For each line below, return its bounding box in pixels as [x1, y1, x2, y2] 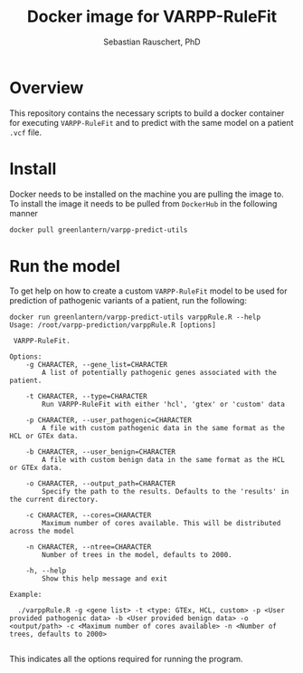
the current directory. [9, 495, 99, 505]
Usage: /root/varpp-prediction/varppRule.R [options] [9, 321, 217, 330]
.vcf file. [9, 127, 43, 138]
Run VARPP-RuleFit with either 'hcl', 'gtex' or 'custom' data [42, 400, 285, 409]
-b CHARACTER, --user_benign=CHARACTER [25, 447, 176, 457]
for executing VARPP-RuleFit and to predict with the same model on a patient [9, 117, 294, 128]
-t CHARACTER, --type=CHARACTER [25, 392, 147, 401]
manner [9, 207, 39, 218]
